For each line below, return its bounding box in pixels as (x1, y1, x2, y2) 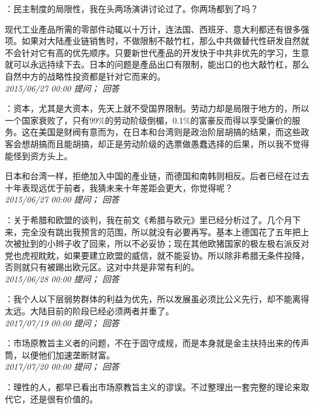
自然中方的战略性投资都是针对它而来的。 (5, 69, 165, 82)
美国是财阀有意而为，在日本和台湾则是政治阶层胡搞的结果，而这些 (38, 125, 301, 138)
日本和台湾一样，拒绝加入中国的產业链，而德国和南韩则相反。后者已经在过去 (5, 170, 309, 182)
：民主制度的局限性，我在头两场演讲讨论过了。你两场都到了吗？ (5, 2, 258, 14)
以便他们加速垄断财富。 (21, 348, 115, 361)
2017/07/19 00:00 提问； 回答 (5, 316, 120, 329)
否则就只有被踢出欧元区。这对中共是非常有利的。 (5, 261, 199, 273)
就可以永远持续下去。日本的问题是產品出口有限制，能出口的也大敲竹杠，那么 (5, 58, 309, 71)
